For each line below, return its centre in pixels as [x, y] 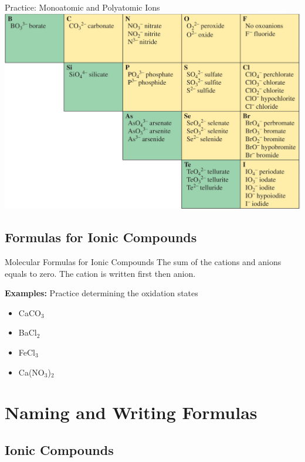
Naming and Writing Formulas [131, 412]
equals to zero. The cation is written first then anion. [100, 273]
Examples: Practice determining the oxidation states [101, 293]
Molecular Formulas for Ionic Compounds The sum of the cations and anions [143, 261]
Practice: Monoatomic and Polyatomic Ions [82, 7]
